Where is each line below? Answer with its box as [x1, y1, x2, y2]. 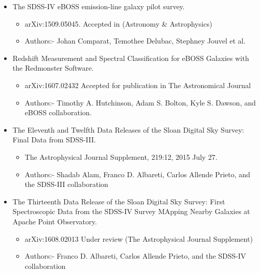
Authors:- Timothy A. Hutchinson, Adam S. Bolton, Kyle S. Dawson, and [25, 97, 256, 108]
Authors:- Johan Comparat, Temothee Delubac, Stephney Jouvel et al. [25, 35, 246, 46]
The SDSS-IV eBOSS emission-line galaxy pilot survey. [12, 1, 185, 11]
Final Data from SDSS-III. [12, 134, 96, 145]
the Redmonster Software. [12, 62, 94, 73]
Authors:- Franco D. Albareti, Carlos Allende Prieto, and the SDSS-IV [25, 250, 246, 261]
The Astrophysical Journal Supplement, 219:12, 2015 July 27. [25, 151, 218, 162]
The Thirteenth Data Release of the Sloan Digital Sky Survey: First [12, 196, 225, 206]
